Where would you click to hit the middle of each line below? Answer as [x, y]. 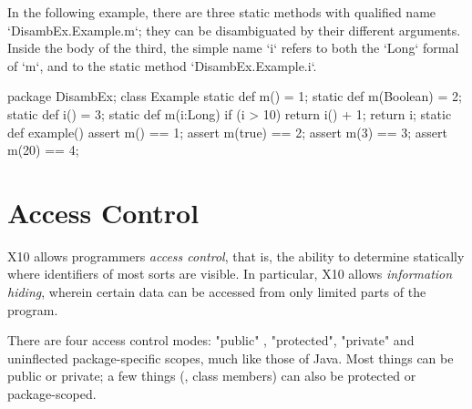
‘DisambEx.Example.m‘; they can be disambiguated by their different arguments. [234, 30]
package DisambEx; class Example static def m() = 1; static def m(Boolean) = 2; [235, 96]
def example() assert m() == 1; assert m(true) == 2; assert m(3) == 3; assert [227, 132]
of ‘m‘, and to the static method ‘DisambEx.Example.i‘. [162, 65]
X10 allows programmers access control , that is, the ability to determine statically [236, 256]
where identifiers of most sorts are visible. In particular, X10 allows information [230, 274]
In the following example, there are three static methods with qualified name [222, 12]
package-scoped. [52, 394]
